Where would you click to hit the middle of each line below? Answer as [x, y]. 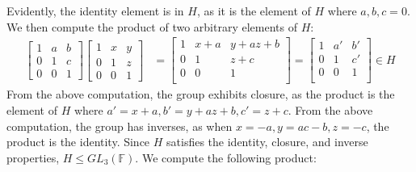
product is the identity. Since [78, 142]
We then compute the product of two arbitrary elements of [152, 26]
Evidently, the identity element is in [95, 10]
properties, [33, 157]
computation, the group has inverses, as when [120, 126]
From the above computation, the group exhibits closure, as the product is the [201, 94]
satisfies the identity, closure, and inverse [267, 142]
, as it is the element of [254, 10]
